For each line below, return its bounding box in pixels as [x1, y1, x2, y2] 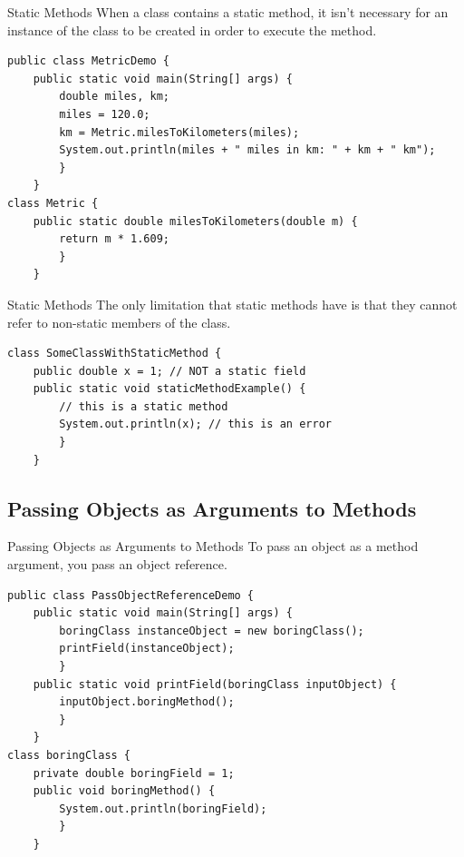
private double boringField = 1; [33, 766, 235, 780]
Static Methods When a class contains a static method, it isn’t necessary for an [7, 3, 449, 21]
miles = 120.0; [59, 107, 150, 121]
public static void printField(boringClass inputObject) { [33, 677, 397, 691]
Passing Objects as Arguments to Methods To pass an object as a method [7, 537, 419, 556]
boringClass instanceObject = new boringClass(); [59, 624, 364, 637]
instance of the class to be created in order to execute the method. [7, 20, 377, 39]
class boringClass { [7, 748, 131, 762]
